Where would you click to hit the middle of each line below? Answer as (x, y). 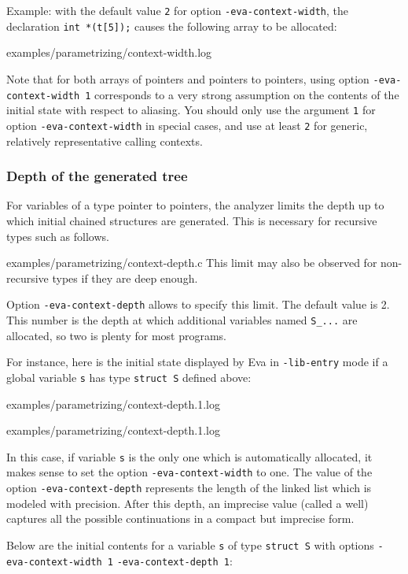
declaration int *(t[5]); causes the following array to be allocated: (172, 26)
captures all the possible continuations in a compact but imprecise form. (180, 518)
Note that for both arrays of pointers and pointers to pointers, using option (188, 78)
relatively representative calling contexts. (105, 141)
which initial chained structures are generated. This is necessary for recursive (192, 220)
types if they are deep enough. (125, 278)
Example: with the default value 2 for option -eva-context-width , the (177, 10)
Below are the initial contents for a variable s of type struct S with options (190, 544)
